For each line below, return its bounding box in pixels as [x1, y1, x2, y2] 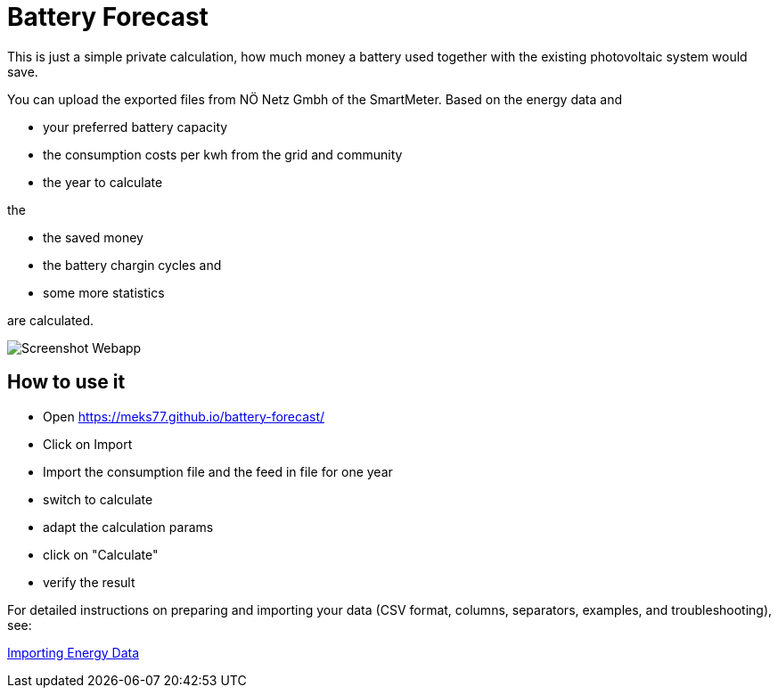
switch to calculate [43, 491, 153, 507]
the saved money [43, 229, 143, 245]
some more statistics [43, 284, 165, 300]
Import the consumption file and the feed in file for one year [43, 463, 393, 479]
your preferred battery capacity [43, 119, 228, 135]
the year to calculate [43, 174, 163, 190]
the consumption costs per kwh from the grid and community [43, 146, 403, 162]
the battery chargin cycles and [43, 257, 222, 273]
